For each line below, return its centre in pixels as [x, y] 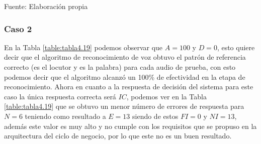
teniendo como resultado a [65, 116]
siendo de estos [155, 116]
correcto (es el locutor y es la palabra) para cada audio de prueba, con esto [120, 67]
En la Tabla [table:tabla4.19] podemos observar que [83, 47]
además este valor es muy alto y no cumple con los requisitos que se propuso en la [130, 126]
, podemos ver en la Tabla [166, 96]
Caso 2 [18, 28]
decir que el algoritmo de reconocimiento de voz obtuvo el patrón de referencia [125, 57]
